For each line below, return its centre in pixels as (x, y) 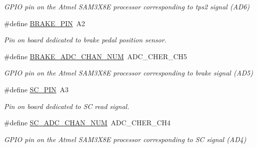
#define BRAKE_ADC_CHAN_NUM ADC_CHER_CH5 (96, 56)
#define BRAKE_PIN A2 (45, 23)
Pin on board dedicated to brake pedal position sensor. (85, 40)
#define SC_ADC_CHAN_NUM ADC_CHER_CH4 (87, 123)
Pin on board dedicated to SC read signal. (67, 106)
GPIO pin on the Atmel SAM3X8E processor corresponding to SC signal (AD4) (125, 139)
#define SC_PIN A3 (36, 89)
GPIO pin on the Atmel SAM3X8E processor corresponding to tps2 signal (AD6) (127, 6)
